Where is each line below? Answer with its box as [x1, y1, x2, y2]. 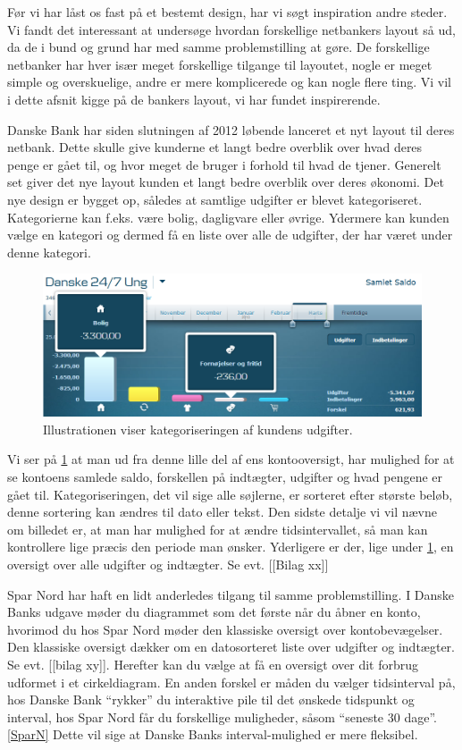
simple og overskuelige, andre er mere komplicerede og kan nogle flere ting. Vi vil [7, 72, 451, 91]
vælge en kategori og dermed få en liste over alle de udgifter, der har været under [7, 225, 453, 244]
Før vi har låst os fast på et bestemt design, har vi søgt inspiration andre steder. [7, 3, 448, 21]
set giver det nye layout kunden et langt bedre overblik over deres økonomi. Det [7, 173, 444, 191]
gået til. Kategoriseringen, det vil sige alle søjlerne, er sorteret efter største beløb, [7, 485, 453, 503]
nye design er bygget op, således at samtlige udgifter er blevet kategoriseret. [7, 190, 423, 208]
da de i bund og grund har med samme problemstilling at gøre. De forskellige [7, 38, 430, 56]
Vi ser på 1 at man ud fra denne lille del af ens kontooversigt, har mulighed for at [7, 450, 455, 468]
